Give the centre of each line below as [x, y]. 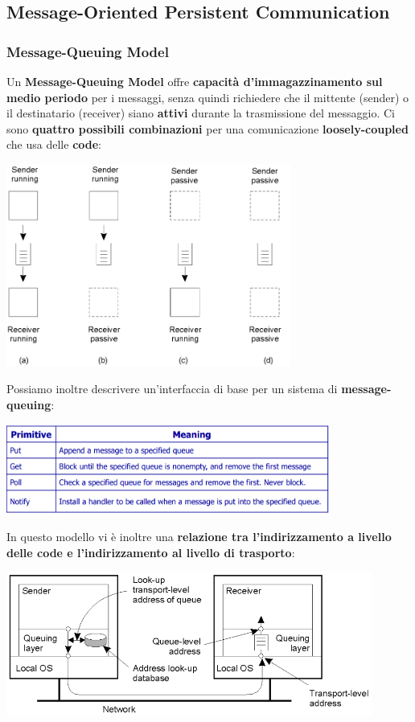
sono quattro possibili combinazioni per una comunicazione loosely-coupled [207, 128]
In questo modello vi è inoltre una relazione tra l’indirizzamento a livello [199, 537]
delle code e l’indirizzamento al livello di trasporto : [151, 552]
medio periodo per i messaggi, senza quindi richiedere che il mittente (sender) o [208, 97]
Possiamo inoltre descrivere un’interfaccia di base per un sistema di [172, 388]
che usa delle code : [54, 144]
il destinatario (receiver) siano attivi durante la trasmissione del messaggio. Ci [201, 113]
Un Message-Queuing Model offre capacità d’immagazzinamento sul [195, 81]
